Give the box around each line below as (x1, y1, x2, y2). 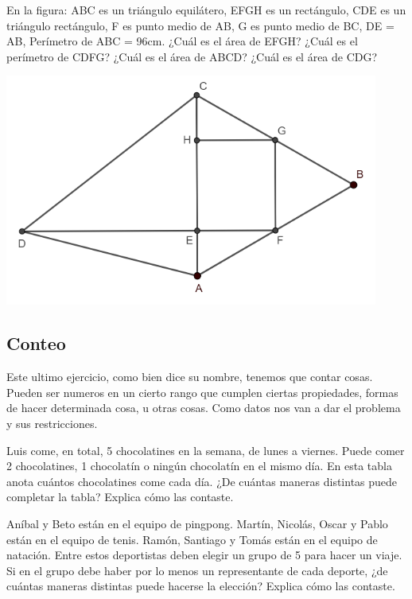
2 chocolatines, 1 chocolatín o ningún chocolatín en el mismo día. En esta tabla (6, 457, 392, 474)
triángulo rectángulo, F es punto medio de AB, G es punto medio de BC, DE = (6, 17, 395, 33)
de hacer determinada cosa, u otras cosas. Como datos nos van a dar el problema (6, 399, 401, 416)
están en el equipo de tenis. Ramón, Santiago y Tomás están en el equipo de (6, 531, 378, 547)
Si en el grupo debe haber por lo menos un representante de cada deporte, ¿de (6, 562, 388, 578)
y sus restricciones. (6, 414, 98, 431)
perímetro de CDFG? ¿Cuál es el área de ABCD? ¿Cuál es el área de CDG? (6, 48, 378, 64)
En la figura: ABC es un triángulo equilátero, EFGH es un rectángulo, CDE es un (6, 2, 406, 18)
